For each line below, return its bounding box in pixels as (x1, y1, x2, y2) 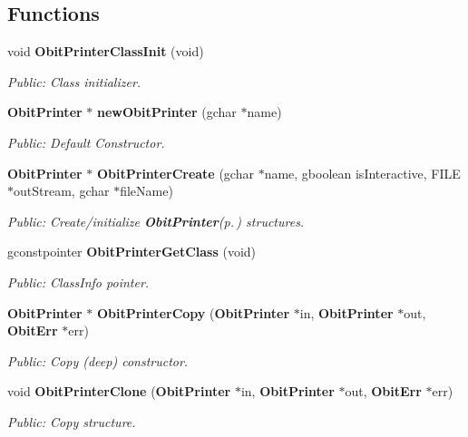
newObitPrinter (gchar (97, 102, 237, 121)
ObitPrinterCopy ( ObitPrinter (97, 303, 290, 322)
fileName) (120, 181, 173, 200)
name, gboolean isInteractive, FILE (264, 163, 461, 182)
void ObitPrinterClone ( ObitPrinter (7, 382, 231, 401)
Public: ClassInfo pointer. (7, 272, 150, 291)
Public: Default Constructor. (7, 132, 165, 151)
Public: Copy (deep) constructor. (7, 351, 189, 370)
